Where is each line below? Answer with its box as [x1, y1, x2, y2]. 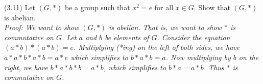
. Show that [194, 2, 231, 12]
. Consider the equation [157, 32, 230, 42]
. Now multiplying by [165, 51, 231, 62]
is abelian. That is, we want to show [109, 22, 222, 33]
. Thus [203, 62, 224, 72]
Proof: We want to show [4, 22, 79, 33]
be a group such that [64, 2, 130, 12]
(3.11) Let [4, 2, 35, 12]
